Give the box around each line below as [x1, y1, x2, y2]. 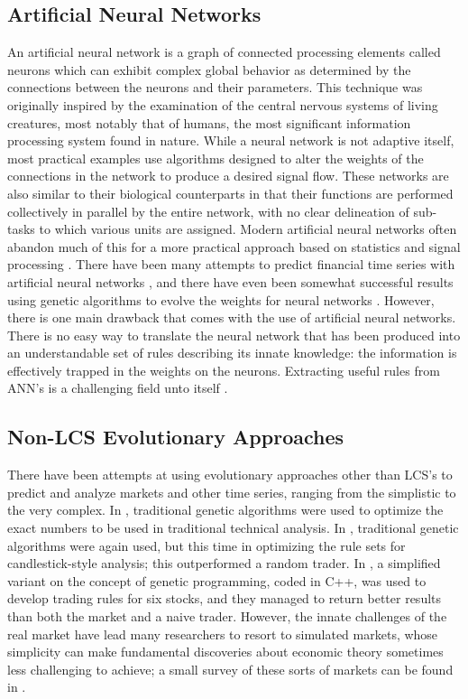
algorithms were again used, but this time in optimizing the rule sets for [7, 536, 406, 555]
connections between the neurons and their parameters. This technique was [7, 78, 423, 97]
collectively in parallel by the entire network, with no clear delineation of [7, 201, 409, 220]
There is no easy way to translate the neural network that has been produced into [7, 325, 461, 344]
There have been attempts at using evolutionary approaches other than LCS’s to [7, 465, 453, 484]
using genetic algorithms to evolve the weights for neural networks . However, [7, 290, 435, 309]
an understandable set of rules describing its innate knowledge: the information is [7, 343, 457, 362]
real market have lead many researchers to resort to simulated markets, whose [7, 624, 438, 643]
